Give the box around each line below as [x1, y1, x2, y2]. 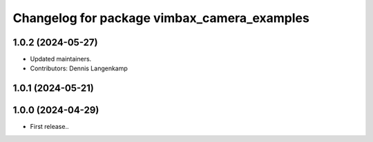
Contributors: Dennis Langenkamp [30, 64, 128, 72]
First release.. [30, 123, 69, 131]
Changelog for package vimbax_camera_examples [12, 10, 310, 26]
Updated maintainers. [30, 55, 92, 63]
